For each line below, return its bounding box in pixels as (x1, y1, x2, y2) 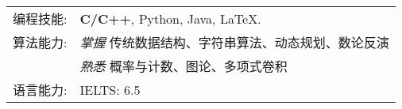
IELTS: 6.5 (79, 80, 141, 99)
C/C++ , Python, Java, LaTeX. (79, 9, 261, 28)
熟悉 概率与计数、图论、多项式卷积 (79, 57, 288, 75)
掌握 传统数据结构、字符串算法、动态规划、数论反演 (79, 33, 389, 51)
